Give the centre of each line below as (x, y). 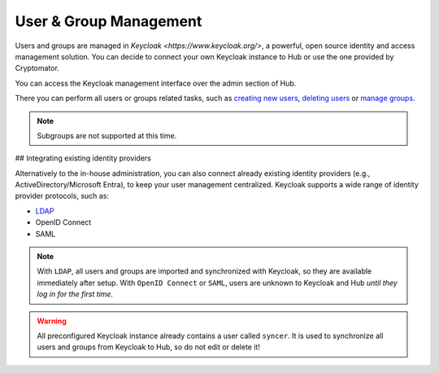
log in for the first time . (75, 294)
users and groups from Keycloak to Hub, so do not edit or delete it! (148, 347)
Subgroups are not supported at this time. (107, 135)
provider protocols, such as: (62, 196)
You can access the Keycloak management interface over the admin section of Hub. (156, 83)
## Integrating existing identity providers (83, 158)
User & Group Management (109, 21)
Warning (52, 321)
